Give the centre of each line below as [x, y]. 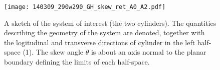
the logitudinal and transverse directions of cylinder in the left [100, 42]
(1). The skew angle [53, 52]
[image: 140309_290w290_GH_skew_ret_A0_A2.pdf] [85, 7]
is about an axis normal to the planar [149, 52]
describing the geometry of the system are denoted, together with [104, 33]
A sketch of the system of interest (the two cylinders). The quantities [110, 23]
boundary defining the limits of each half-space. [77, 62]
